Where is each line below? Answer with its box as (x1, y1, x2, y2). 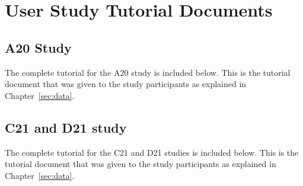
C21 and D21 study (5, 118, 127, 136)
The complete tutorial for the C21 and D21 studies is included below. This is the (5, 146, 299, 158)
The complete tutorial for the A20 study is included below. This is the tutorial (5, 66, 291, 78)
